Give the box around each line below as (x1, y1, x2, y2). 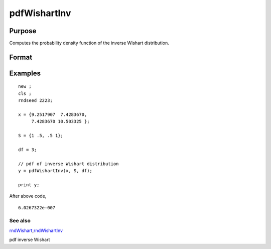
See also (9, 217, 31, 224)
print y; (18, 182, 40, 188)
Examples (9, 69, 41, 77)
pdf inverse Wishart (9, 236, 50, 243)
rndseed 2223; (18, 98, 53, 103)
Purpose (9, 27, 37, 35)
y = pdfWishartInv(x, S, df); (18, 168, 93, 174)
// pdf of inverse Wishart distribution (18, 161, 119, 167)
